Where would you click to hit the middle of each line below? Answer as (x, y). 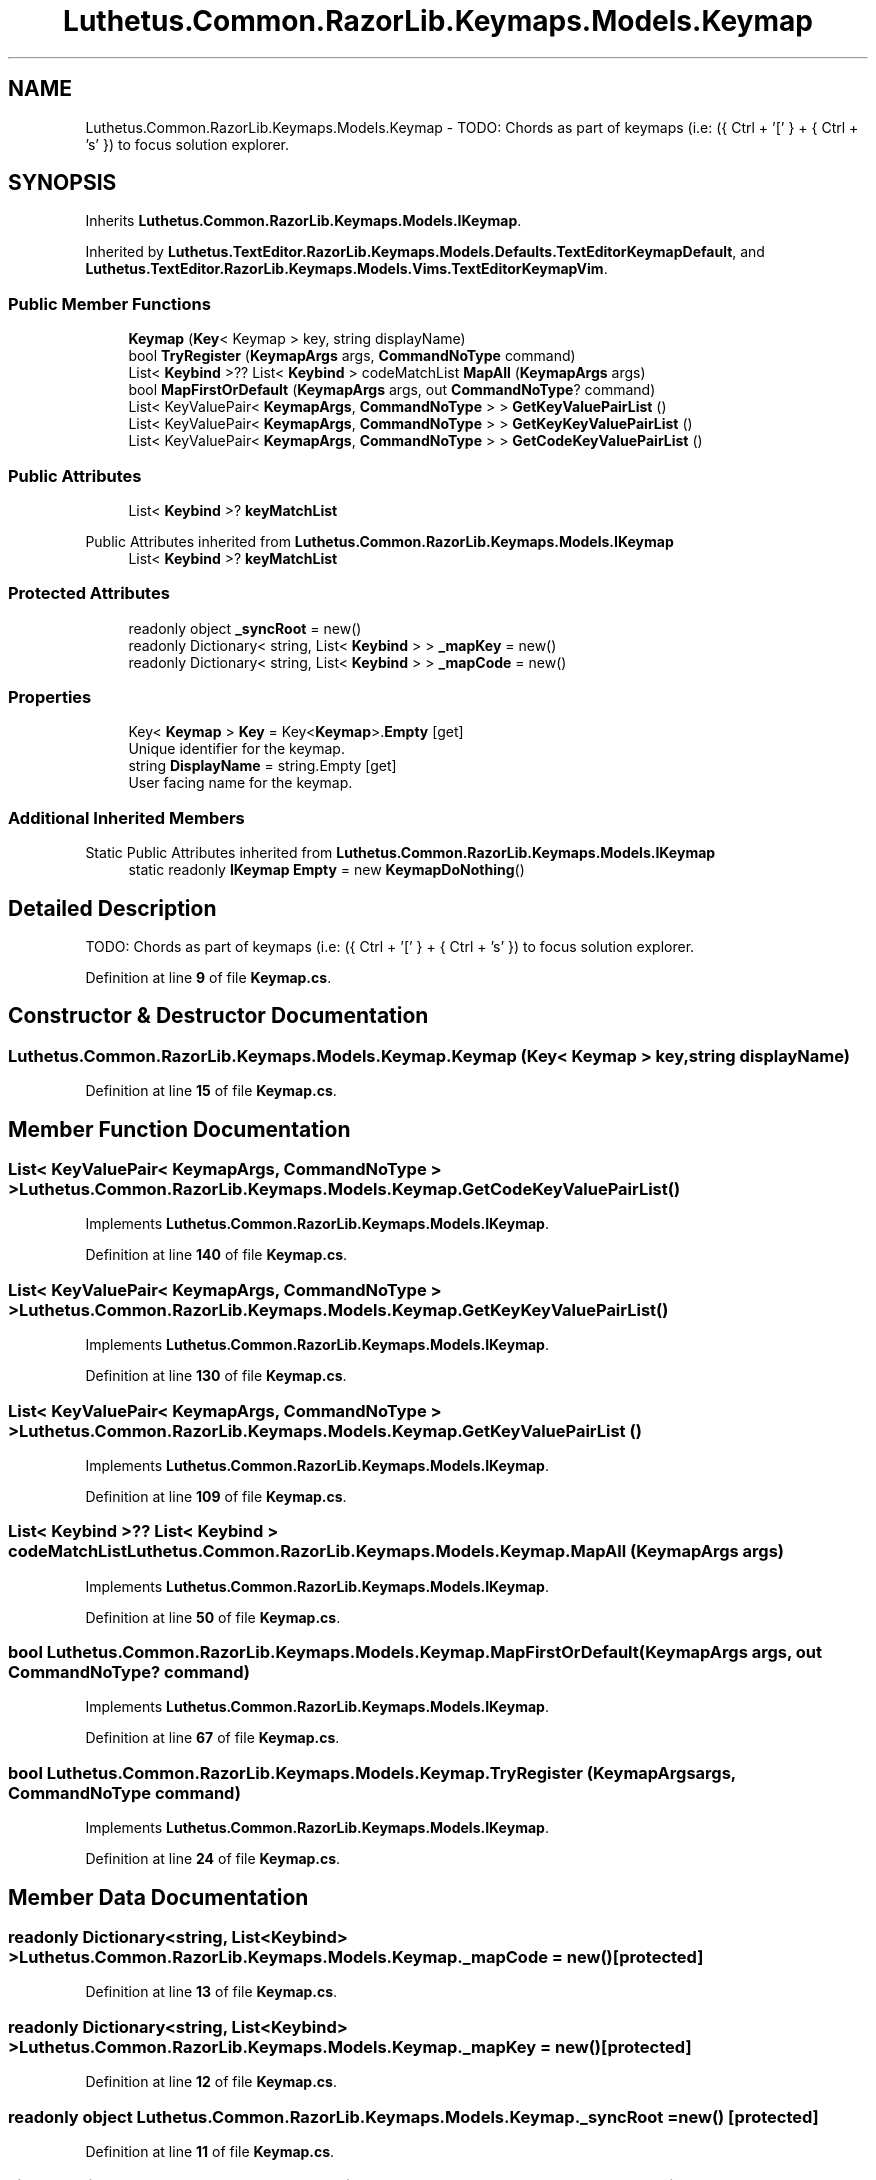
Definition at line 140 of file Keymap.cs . (216, 1255)
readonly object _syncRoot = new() (245, 628)
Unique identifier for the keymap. (236, 749)
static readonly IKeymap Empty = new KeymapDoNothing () (326, 870)
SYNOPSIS (62, 183)
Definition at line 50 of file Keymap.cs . (213, 1617)
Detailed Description (112, 908)
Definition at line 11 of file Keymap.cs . (210, 2151)
